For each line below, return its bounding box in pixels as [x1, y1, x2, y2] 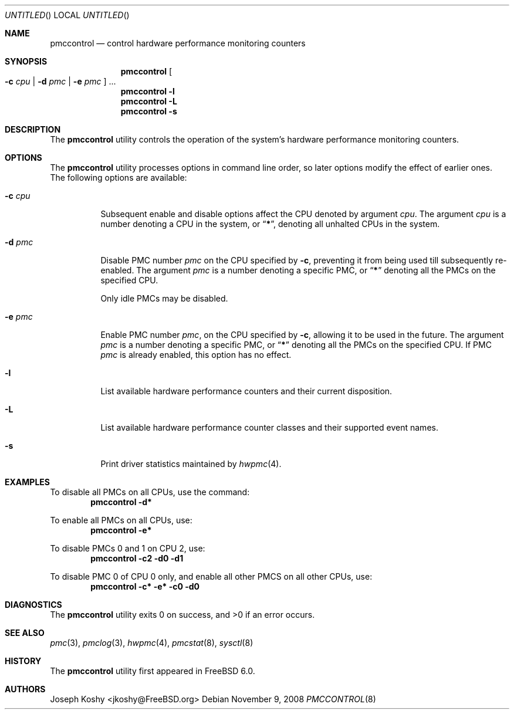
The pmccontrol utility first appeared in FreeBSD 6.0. [50, 666, 255, 676]
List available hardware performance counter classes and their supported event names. [100, 422, 438, 432]
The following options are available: [50, 172, 187, 182]
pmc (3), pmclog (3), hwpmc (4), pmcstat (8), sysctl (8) [50, 638, 253, 648]
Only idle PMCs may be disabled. [100, 293, 228, 303]
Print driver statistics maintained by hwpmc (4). [100, 459, 282, 469]
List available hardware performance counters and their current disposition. [100, 386, 393, 396]
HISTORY [5, 656, 42, 666]
